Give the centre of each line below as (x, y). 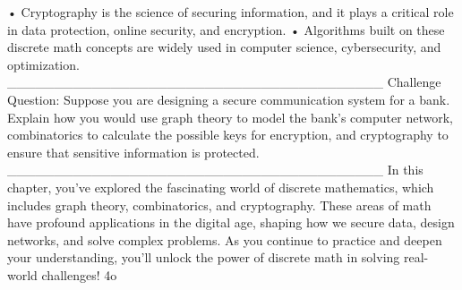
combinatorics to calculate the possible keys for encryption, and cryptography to (228, 135)
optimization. (43, 64)
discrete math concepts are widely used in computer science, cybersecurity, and (224, 47)
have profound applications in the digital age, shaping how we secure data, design (231, 222)
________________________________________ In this (215, 170)
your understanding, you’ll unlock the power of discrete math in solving (204, 257)
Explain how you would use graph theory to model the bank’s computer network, (230, 117)
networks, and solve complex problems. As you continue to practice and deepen (225, 239)
